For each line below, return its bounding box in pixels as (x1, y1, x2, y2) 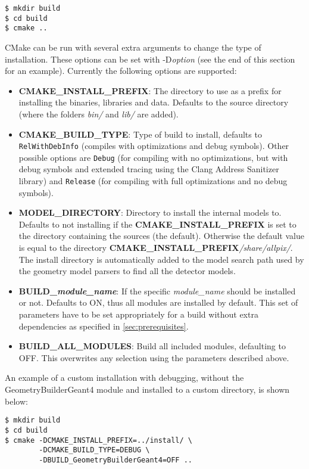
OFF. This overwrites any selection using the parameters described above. (18, 351, 289, 364)
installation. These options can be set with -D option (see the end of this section (5, 52, 295, 65)
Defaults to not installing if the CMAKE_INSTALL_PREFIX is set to (18, 218, 296, 230)
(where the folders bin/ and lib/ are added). (18, 107, 179, 120)
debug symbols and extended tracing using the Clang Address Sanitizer (18, 163, 279, 175)
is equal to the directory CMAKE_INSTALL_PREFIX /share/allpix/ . (18, 241, 293, 254)
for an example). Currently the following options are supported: (5, 64, 237, 77)
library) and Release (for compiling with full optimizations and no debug (18, 175, 288, 187)
